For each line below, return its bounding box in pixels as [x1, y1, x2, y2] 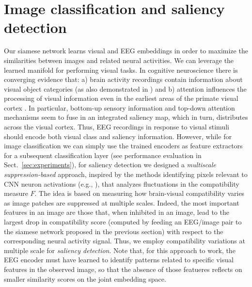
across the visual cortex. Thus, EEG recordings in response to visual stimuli [4, 122, 229, 132]
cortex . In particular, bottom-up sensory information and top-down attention [4, 102, 235, 112]
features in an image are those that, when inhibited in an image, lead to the [4, 207, 229, 217]
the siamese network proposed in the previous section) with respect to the [4, 226, 223, 236]
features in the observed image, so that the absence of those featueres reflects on [4, 264, 242, 274]
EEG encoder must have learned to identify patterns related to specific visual [4, 255, 234, 265]
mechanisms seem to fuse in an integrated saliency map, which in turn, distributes [4, 112, 248, 122]
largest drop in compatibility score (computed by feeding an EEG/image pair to [4, 217, 242, 226]
